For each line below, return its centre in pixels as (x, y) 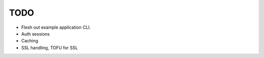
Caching (30, 41)
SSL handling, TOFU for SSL (50, 48)
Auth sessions (35, 34)
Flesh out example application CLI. (56, 27)
